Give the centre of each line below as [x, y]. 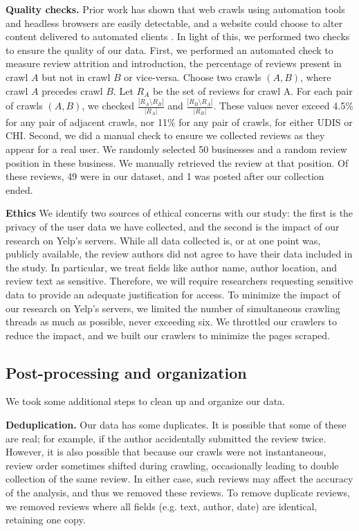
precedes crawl [72, 90]
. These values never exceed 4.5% [283, 106]
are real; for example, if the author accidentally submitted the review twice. [166, 438]
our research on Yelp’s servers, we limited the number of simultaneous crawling [173, 308]
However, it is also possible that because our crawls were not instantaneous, [166, 452]
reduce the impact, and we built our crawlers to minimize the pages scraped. [168, 335]
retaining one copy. [46, 520]
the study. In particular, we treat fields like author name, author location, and [172, 267]
